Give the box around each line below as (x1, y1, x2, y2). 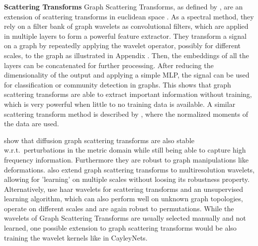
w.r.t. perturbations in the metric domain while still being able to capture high (4, 145, 246, 155)
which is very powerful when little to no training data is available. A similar (4, 98, 236, 109)
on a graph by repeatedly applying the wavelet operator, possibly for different (4, 40, 241, 51)
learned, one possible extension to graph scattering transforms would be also (4, 223, 237, 233)
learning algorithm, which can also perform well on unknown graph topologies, (4, 193, 243, 204)
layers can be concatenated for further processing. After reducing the (4, 60, 214, 70)
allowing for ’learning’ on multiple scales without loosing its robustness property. (4, 174, 250, 184)
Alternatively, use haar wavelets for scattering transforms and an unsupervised (4, 183, 244, 194)
